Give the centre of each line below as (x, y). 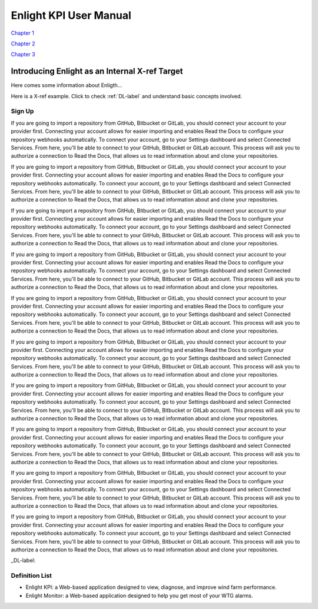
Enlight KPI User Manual (71, 15)
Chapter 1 (23, 33)
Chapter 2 (23, 44)
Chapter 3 (23, 54)
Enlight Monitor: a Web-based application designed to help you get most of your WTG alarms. (139, 595)
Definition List (32, 575)
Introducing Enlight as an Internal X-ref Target (97, 71)
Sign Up (22, 111)
